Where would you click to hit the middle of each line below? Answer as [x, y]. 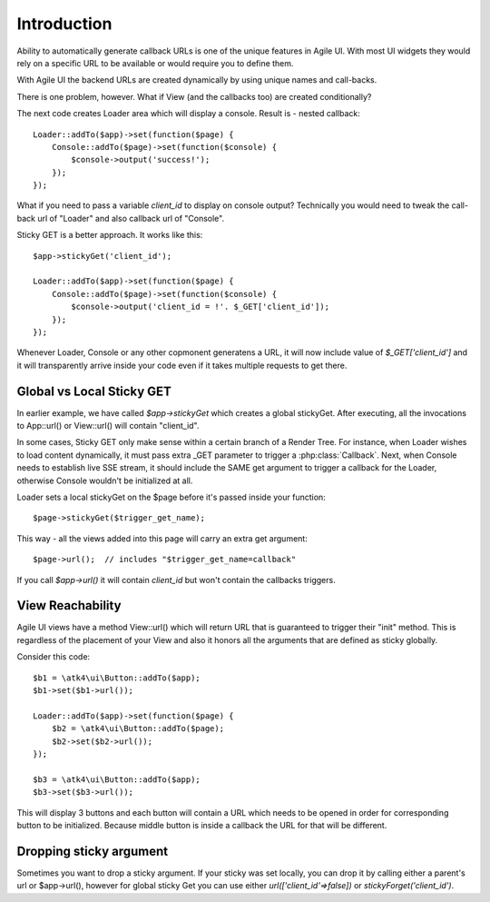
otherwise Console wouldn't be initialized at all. [105, 481]
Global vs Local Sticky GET [94, 391]
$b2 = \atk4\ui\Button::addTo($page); [138, 729]
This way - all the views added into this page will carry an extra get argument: [162, 538]
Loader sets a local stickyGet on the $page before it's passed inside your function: [171, 497]
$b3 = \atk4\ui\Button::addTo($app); [117, 779]
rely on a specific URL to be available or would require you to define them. [155, 63]
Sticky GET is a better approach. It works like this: [110, 235]
